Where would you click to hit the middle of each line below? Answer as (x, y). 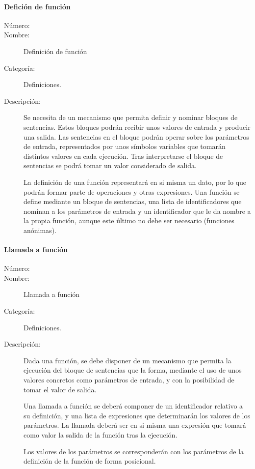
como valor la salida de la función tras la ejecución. (101, 435)
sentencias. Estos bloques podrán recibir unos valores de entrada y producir (137, 127)
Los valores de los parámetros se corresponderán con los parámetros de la (134, 451)
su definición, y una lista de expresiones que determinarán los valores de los (137, 415)
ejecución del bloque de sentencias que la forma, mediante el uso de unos (133, 370)
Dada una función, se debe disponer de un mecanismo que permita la (127, 360)
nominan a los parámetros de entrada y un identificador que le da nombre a (137, 211)
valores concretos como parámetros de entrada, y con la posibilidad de (129, 380)
